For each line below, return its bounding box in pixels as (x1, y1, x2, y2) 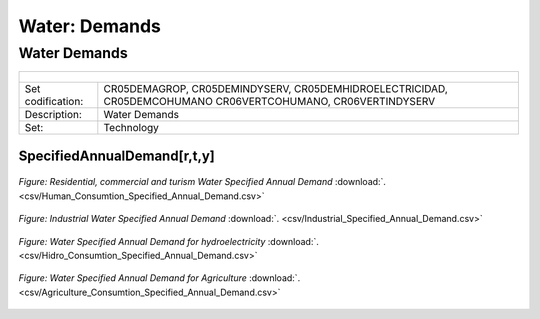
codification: (24, 95, 84, 109)
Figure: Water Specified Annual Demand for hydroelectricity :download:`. (18, 235, 319, 247)
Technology (103, 121, 160, 135)
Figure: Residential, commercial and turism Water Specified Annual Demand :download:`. (18, 176, 387, 188)
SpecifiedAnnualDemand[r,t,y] (18, 147, 215, 164)
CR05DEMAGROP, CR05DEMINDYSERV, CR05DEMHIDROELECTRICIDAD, (103, 82, 449, 96)
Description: (24, 108, 82, 122)
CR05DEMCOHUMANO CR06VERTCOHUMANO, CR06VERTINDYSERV (103, 95, 436, 109)
